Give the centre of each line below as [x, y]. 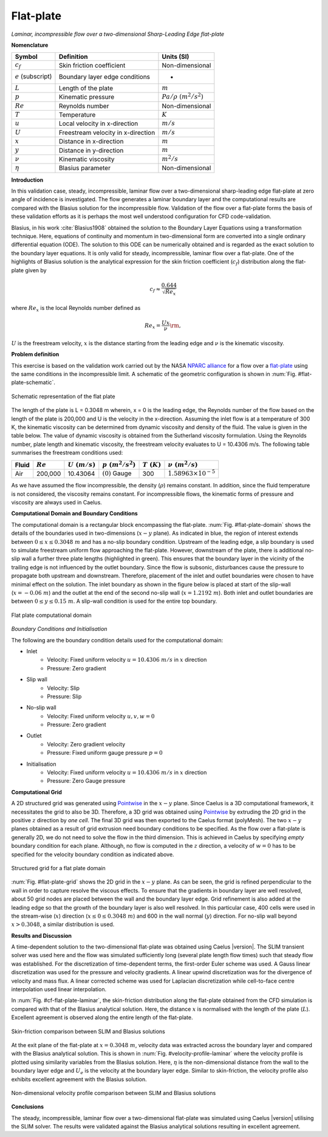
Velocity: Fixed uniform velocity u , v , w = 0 [101, 716]
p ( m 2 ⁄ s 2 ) [119, 464]
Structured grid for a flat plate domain [58, 868]
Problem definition [35, 354]
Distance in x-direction [91, 142]
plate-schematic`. [33, 382]
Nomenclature [30, 45]
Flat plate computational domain [51, 615]
